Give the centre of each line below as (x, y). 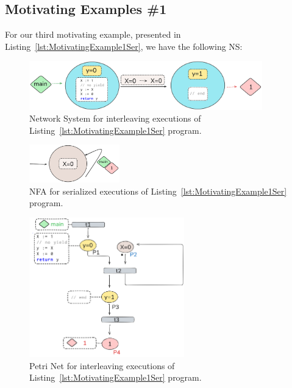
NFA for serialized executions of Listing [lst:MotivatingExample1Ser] (158, 191)
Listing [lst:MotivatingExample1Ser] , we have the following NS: (124, 46)
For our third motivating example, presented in (93, 34)
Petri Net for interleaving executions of (102, 365)
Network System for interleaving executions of (115, 118)
